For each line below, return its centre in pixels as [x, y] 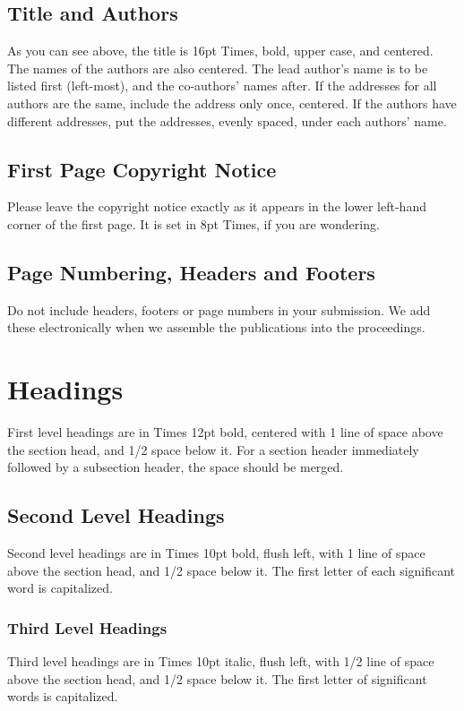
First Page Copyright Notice [142, 169]
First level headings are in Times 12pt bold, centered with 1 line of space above [225, 432]
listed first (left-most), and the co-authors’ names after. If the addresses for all [222, 86]
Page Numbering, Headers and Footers [191, 272]
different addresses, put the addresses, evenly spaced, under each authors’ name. [227, 120]
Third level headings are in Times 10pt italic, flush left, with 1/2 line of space [221, 661]
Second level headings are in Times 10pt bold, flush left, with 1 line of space [216, 553]
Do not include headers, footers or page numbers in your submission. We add [219, 309]
